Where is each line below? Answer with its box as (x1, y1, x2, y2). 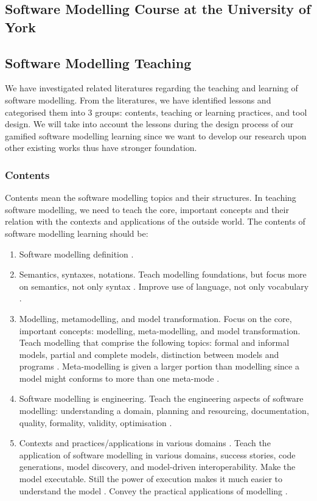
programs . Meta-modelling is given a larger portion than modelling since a (19, 360, 299, 373)
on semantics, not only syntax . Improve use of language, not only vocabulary (19, 279, 309, 292)
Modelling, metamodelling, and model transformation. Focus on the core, (19, 312, 292, 324)
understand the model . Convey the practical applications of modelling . (19, 484, 288, 497)
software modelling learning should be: (5, 226, 148, 239)
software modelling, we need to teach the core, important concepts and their (5, 203, 289, 215)
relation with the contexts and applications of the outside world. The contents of (5, 215, 305, 228)
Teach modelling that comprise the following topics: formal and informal (19, 336, 290, 349)
